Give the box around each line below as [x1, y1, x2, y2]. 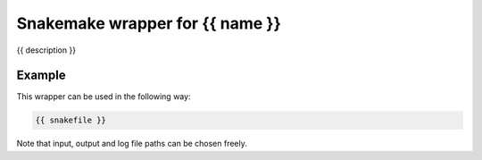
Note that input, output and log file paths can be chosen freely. [16, 139, 247, 149]
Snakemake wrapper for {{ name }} [16, 13, 281, 33]
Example [16, 68, 66, 83]
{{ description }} [16, 45, 76, 55]
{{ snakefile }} [35, 115, 107, 125]
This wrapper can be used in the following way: [16, 91, 191, 102]
